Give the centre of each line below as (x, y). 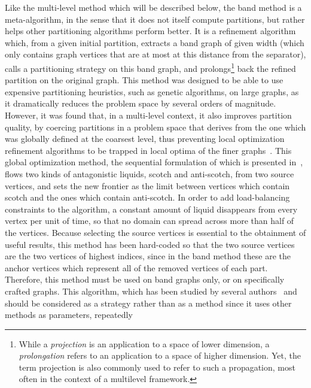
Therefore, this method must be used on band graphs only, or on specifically (145, 279)
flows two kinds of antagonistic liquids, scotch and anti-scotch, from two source (150, 173)
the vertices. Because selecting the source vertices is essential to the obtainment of (155, 232)
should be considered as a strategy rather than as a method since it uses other (148, 303)
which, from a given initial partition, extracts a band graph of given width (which (155, 42)
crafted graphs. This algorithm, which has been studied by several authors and (151, 291)
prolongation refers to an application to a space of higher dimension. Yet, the (160, 355)
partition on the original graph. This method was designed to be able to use (144, 80)
